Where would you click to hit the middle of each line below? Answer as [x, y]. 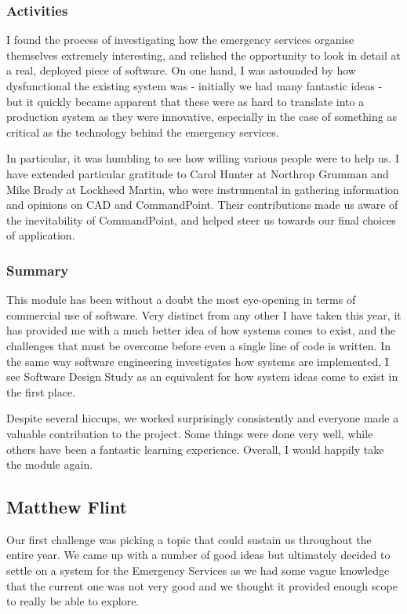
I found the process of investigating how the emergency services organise [180, 40]
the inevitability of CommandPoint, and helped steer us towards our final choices [201, 219]
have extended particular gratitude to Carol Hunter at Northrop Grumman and [198, 173]
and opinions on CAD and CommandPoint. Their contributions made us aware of [202, 205]
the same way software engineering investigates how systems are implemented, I [198, 361]
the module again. [50, 464]
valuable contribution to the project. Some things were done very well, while [190, 433]
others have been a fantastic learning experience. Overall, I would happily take [195, 449]
